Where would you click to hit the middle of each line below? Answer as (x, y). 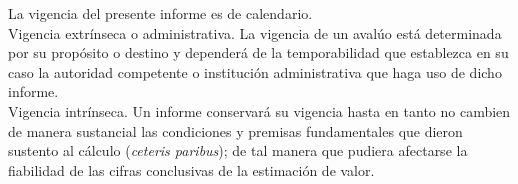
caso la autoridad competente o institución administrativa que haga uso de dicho (255, 71)
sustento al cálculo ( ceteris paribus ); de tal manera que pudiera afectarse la (238, 150)
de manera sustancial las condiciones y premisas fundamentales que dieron (235, 130)
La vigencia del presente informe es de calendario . (160, 13)
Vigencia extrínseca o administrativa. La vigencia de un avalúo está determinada (255, 32)
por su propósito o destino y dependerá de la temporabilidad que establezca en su (258, 52)
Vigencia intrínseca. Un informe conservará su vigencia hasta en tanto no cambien (259, 110)
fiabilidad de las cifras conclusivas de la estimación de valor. (191, 169)
